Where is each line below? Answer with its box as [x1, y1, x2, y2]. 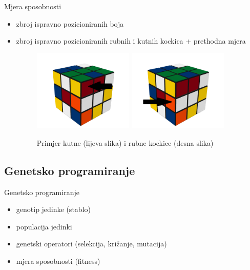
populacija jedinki [16, 221, 72, 232]
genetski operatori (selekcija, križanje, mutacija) [16, 238, 167, 249]
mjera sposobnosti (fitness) [16, 255, 100, 266]
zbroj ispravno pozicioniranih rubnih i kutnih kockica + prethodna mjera [16, 35, 246, 46]
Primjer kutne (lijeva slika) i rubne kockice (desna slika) [36, 137, 214, 148]
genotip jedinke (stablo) [16, 204, 91, 215]
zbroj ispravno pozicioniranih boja [16, 18, 124, 29]
